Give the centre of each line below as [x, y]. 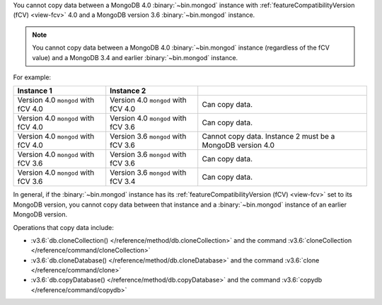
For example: [32, 77]
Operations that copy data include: [64, 227]
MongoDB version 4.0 [238, 145]
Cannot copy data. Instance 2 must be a [268, 137]
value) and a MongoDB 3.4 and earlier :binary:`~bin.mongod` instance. [135, 57]
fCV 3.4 [123, 182]
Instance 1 [35, 91]
